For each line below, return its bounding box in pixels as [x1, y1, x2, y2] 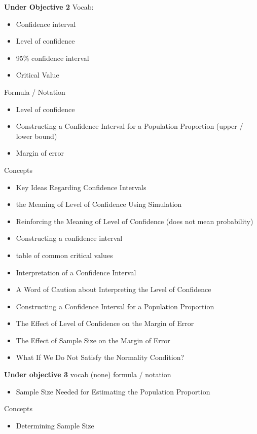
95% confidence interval [16, 52, 89, 63]
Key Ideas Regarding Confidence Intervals [16, 182, 146, 192]
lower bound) [16, 130, 57, 141]
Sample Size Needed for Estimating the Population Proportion [16, 386, 210, 396]
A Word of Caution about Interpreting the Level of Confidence [16, 284, 211, 295]
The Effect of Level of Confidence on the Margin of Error [16, 318, 194, 329]
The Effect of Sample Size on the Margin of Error [16, 335, 170, 345]
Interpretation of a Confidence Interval [16, 267, 136, 277]
